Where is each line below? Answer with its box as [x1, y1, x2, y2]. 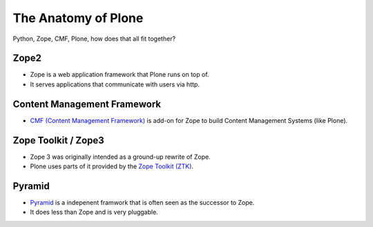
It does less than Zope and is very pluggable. [30, 208, 158, 217]
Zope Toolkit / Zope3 [12, 135, 105, 146]
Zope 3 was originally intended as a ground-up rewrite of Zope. [30, 152, 211, 161]
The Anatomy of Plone [12, 10, 144, 26]
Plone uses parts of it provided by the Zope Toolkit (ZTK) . [30, 162, 193, 170]
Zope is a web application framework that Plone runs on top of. [30, 70, 210, 79]
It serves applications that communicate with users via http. [30, 80, 200, 88]
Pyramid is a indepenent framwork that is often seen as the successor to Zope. [30, 198, 255, 206]
